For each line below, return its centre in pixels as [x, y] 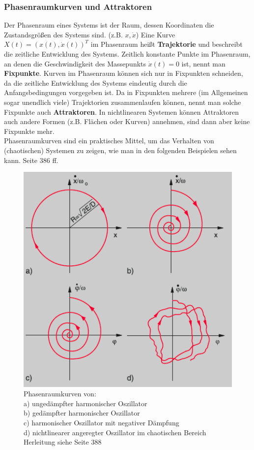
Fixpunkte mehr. [29, 131]
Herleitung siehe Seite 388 [63, 442]
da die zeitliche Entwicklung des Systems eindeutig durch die [96, 82]
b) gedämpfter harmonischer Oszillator [82, 413]
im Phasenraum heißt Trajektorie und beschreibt [167, 44]
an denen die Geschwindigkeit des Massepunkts [75, 63]
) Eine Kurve [155, 34]
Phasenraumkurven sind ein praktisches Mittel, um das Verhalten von [109, 141]
